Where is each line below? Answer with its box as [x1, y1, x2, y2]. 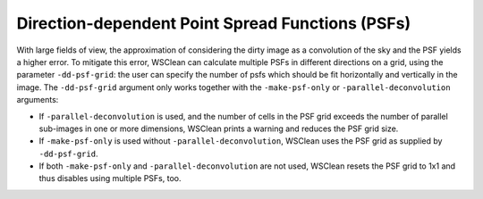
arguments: [16, 95, 59, 105]
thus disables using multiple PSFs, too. [38, 173, 182, 184]
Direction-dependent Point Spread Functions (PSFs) [16, 13, 411, 33]
